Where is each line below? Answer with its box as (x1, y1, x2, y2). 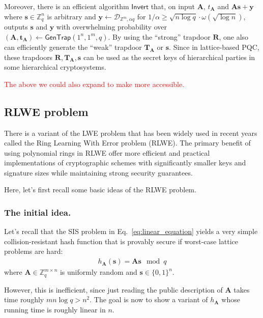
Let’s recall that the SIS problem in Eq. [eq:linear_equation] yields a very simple (4, 226, 258, 237)
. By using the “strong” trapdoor (108, 31, 211, 42)
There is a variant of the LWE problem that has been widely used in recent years (4, 127, 257, 138)
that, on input (151, 1, 195, 11)
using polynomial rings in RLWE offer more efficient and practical (4, 147, 210, 158)
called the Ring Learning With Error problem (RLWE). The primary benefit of (4, 137, 251, 148)
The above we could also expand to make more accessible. (4, 78, 185, 89)
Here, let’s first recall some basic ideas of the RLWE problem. (4, 184, 196, 195)
